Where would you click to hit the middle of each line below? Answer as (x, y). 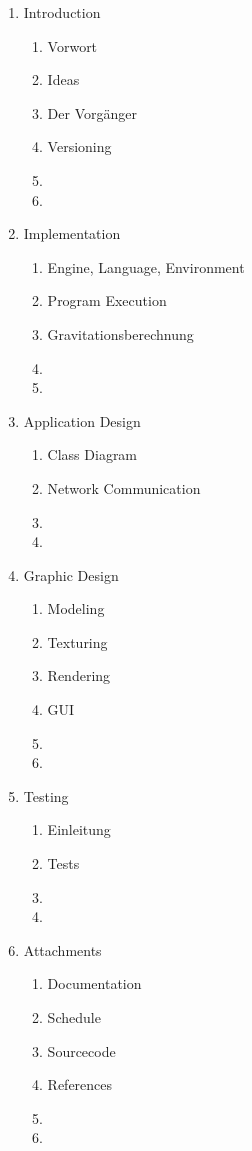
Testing (46, 795)
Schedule (74, 1017)
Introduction (62, 12)
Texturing (77, 641)
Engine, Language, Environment (146, 266)
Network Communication (124, 487)
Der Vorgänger (92, 112)
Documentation (94, 983)
